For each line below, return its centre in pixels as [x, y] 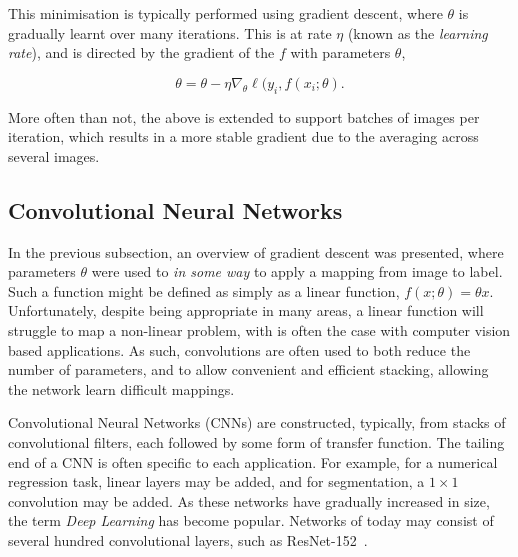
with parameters [340, 52]
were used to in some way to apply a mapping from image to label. [297, 271]
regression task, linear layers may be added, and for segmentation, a [216, 481]
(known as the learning [417, 32]
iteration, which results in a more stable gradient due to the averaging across [243, 136]
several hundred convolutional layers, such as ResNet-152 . [188, 539]
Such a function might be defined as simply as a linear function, [204, 290]
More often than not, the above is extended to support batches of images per [244, 116]
